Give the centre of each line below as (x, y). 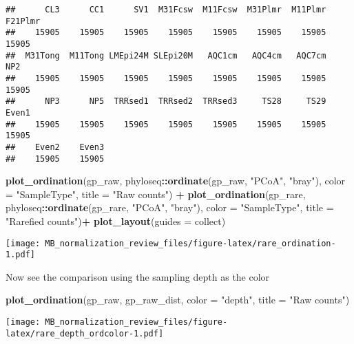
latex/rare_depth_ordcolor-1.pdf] (85, 333)
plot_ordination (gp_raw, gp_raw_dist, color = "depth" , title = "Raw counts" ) (178, 300)
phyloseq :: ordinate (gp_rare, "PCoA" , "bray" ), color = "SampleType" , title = (170, 207)
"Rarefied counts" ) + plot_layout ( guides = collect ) (116, 221)
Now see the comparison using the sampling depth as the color (138, 276)
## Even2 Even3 (55, 147)
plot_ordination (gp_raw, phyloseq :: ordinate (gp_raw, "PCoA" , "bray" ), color (176, 181)
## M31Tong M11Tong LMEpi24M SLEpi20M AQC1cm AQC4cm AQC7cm (166, 55)
